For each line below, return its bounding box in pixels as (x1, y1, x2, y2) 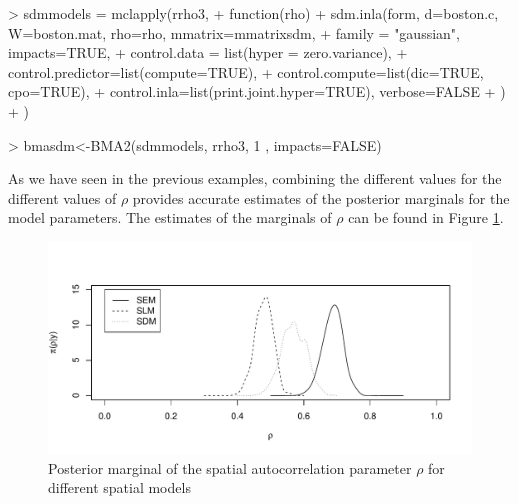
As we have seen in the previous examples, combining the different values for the (8, 168, 502, 189)
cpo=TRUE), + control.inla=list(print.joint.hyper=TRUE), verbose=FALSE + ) (8, 81, 506, 102)
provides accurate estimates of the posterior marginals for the (132, 187, 510, 208)
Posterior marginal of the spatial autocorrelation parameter (48, 457, 412, 478)
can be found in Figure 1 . (348, 207, 504, 228)
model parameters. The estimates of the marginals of (8, 207, 332, 228)
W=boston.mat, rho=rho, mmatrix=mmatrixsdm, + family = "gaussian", (8, 22, 460, 43)
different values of (8, 187, 117, 208)
